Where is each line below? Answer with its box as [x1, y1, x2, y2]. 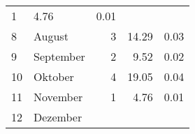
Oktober [34, 68, 74, 84]
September [34, 48, 85, 64]
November [34, 89, 83, 105]
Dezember [34, 109, 82, 125]
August [34, 28, 68, 44]
